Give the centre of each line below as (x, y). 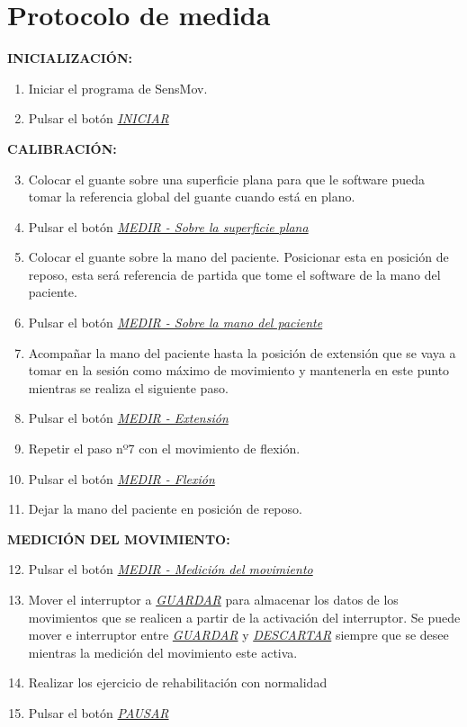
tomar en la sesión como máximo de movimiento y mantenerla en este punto (239, 370)
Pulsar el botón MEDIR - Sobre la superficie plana (168, 226)
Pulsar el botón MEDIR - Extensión (128, 418)
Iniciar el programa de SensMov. (118, 88)
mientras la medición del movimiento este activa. (163, 652)
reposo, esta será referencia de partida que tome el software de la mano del (234, 274)
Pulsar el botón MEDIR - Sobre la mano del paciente (175, 323)
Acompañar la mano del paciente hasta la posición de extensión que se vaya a (242, 352)
